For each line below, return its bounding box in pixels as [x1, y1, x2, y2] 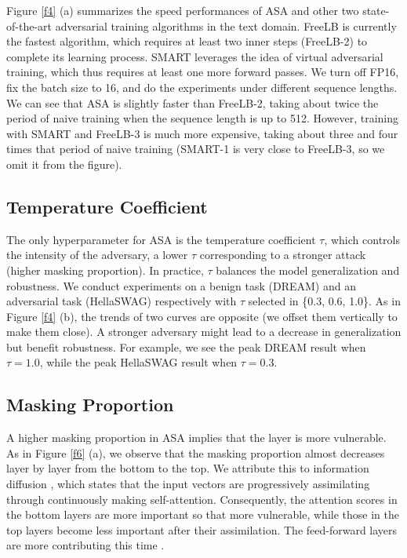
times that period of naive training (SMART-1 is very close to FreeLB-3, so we [6, 140, 385, 157]
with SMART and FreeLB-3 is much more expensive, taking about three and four [6, 125, 398, 141]
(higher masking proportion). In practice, [6, 261, 204, 278]
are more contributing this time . [6, 537, 165, 553]
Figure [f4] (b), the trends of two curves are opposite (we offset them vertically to [6, 308, 398, 324]
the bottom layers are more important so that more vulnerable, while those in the [6, 506, 399, 523]
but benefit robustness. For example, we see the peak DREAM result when [6, 338, 366, 355]
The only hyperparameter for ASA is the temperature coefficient [6, 231, 316, 247]
